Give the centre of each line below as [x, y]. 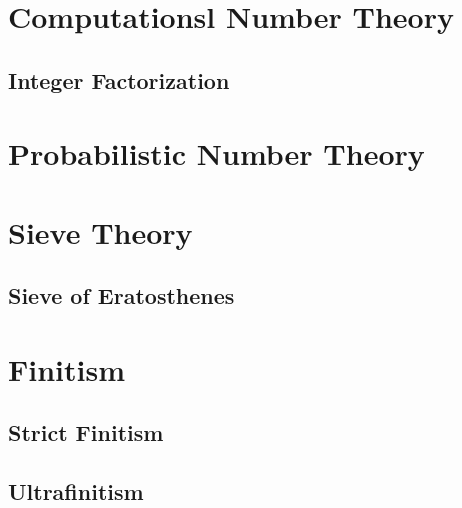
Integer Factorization [119, 79]
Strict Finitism [86, 432]
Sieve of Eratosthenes [121, 295]
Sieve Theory [100, 231]
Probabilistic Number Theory [216, 153]
